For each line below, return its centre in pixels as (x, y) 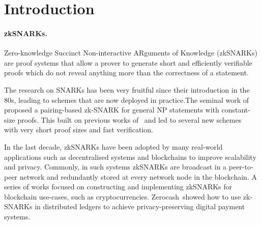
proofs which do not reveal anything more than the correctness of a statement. (126, 73)
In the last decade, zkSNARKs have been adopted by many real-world (113, 146)
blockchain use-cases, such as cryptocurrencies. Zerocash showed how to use (123, 196)
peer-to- (241, 167)
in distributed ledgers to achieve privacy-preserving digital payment (140, 206)
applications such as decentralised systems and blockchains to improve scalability (130, 157)
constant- (236, 110)
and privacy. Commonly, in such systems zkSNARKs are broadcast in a (115, 167)
